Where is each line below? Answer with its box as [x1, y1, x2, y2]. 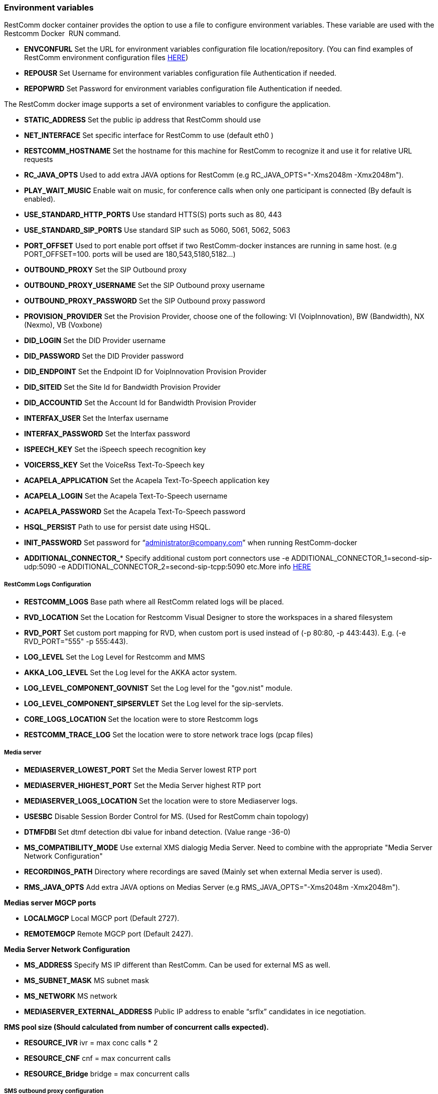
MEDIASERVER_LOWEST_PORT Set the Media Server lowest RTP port [24, 765, 257, 774]
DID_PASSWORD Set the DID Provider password [24, 352, 184, 361]
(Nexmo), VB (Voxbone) [24, 321, 102, 330]
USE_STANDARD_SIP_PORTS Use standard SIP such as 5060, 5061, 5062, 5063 [24, 226, 290, 235]
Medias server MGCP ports [4, 898, 96, 907]
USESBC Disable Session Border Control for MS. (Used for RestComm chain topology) [24, 812, 309, 821]
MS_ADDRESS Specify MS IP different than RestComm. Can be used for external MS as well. [24, 960, 331, 969]
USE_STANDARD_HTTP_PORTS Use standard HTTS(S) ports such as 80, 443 [24, 210, 282, 219]
